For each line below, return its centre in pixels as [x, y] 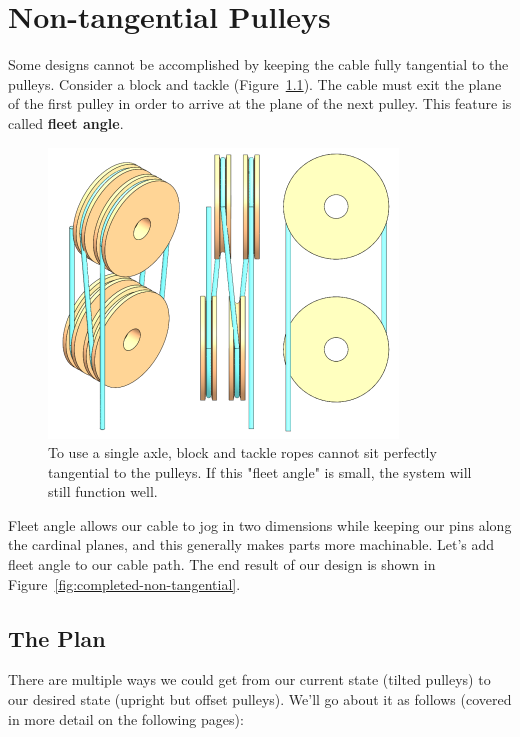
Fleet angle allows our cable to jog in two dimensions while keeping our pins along [260, 524]
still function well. [103, 491]
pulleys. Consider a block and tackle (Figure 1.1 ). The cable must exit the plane [255, 83]
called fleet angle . [66, 122]
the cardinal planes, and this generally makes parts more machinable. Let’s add [251, 544]
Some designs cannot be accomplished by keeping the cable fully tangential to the [258, 64]
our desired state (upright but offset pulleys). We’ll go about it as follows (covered [260, 699]
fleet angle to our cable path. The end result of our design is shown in [222, 564]
